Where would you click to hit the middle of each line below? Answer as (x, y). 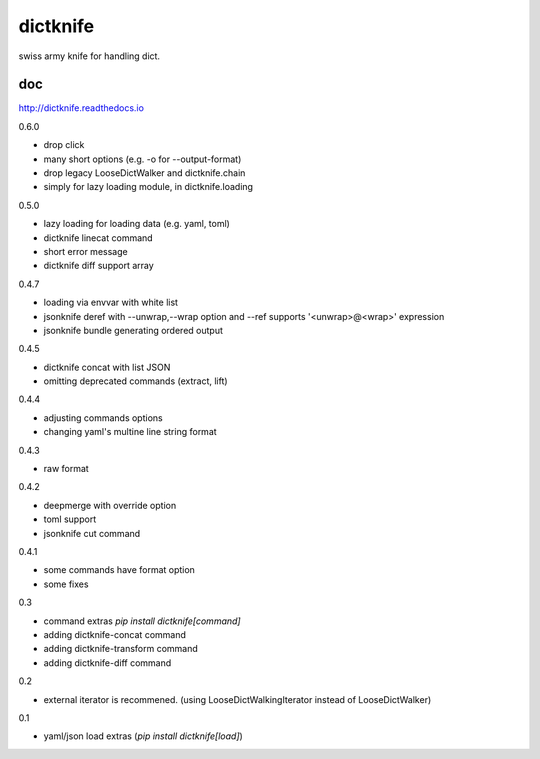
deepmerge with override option (110, 505)
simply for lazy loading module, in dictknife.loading (148, 187)
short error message (86, 251)
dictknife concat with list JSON (107, 367)
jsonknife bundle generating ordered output (133, 330)
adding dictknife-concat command (115, 634)
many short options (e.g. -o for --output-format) (142, 159)
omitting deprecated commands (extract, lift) (136, 381)
